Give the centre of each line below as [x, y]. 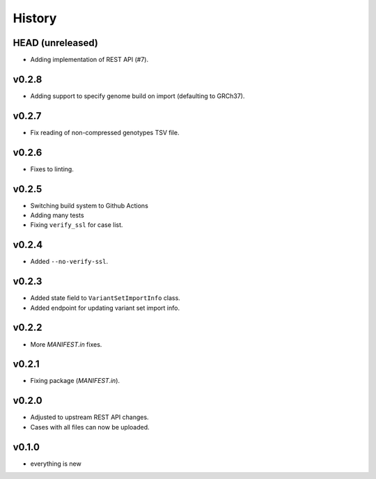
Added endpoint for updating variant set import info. [105, 308]
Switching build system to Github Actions [89, 205]
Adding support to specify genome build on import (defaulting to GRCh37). [138, 96]
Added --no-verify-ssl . [69, 262]
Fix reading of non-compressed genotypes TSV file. [105, 132]
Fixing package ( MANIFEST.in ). [75, 381]
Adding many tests [57, 215]
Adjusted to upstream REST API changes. [89, 417]
